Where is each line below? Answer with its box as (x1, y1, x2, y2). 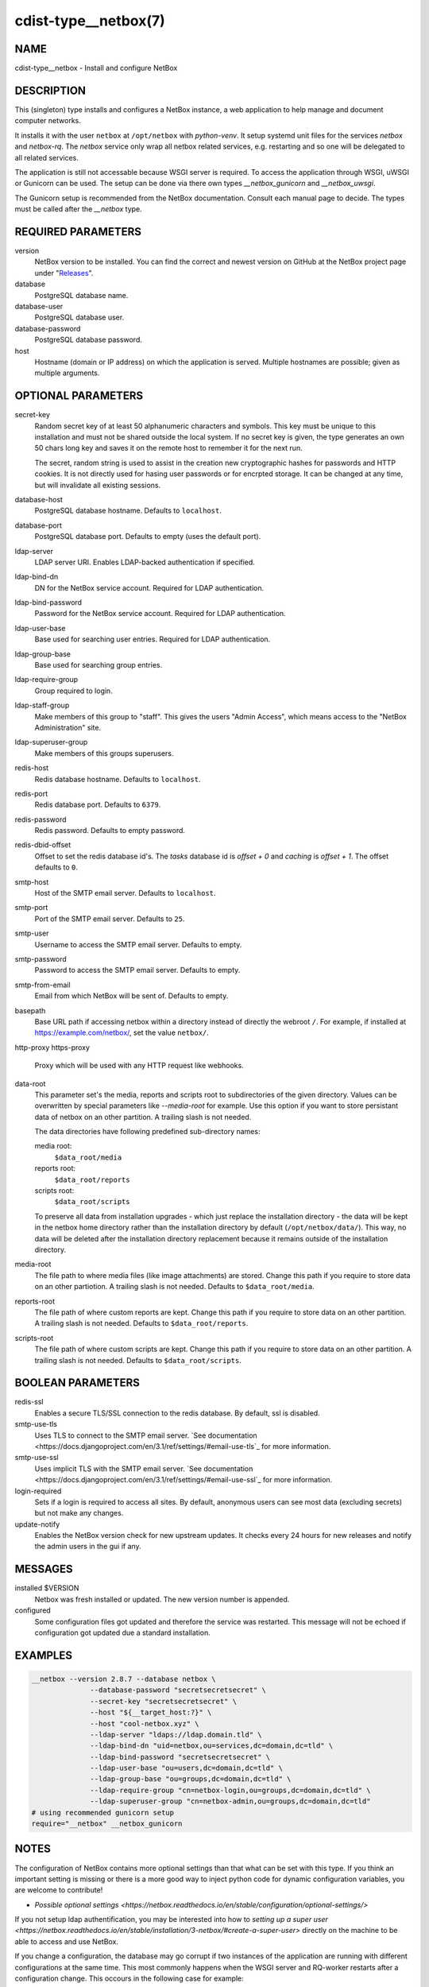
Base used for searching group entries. (34, 660, 163, 670)
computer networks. (14, 116, 81, 126)
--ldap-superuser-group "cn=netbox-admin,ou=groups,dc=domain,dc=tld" (90, 1797, 371, 1806)
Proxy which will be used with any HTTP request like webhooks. (34, 1061, 244, 1071)
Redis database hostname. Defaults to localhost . (34, 774, 201, 784)
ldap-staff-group (14, 700, 70, 711)
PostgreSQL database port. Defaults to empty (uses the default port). (34, 532, 261, 541)
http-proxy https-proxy (14, 1042, 91, 1052)
